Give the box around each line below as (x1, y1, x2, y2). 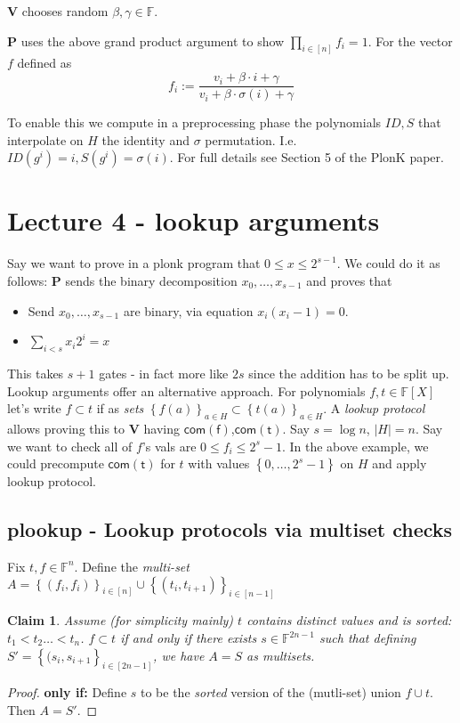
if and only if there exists (120, 629, 257, 647)
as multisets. (246, 646, 315, 664)
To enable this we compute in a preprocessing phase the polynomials (7, 113, 382, 132)
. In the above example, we (281, 436, 429, 455)
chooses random (21, 2, 109, 20)
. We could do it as (336, 254, 440, 272)
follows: (7, 272, 48, 290)
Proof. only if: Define (7, 683, 127, 702)
